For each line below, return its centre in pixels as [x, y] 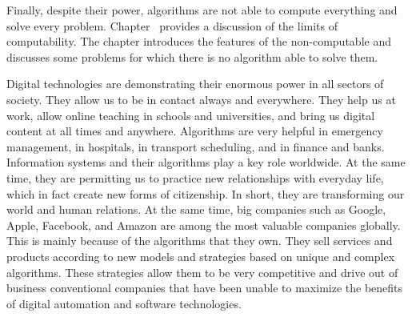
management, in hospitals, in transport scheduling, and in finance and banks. [196, 146]
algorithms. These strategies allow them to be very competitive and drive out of [202, 272]
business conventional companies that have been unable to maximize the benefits [205, 288]
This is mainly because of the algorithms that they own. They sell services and [200, 241]
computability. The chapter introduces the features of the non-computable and [199, 41]
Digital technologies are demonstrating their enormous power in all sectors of [195, 84]
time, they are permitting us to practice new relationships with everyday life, [195, 177]
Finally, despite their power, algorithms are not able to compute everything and [202, 10]
